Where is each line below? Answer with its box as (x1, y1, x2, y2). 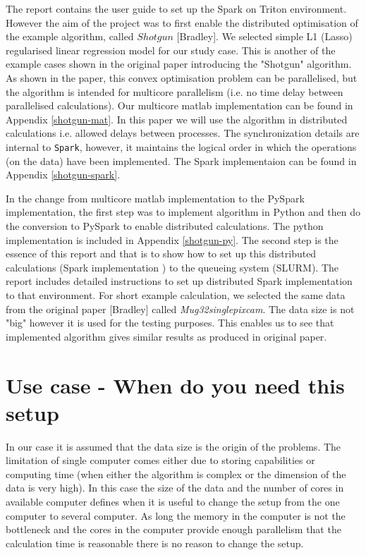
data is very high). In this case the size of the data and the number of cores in (6, 480, 344, 495)
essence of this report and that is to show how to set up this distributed (6, 246, 317, 261)
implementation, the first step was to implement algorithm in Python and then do (6, 205, 360, 219)
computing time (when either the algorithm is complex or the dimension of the (6, 466, 346, 481)
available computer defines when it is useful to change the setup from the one (6, 494, 340, 508)
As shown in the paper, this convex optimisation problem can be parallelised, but (6, 70, 358, 85)
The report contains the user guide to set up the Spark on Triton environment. (6, 1, 347, 16)
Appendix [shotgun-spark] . (6, 167, 121, 182)
